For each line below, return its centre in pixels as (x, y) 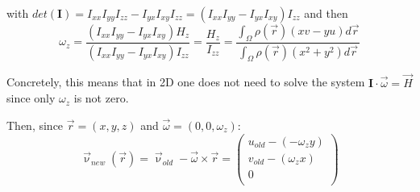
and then (326, 13)
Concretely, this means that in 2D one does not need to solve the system (186, 82)
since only (31, 98)
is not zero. (101, 98)
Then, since (35, 125)
